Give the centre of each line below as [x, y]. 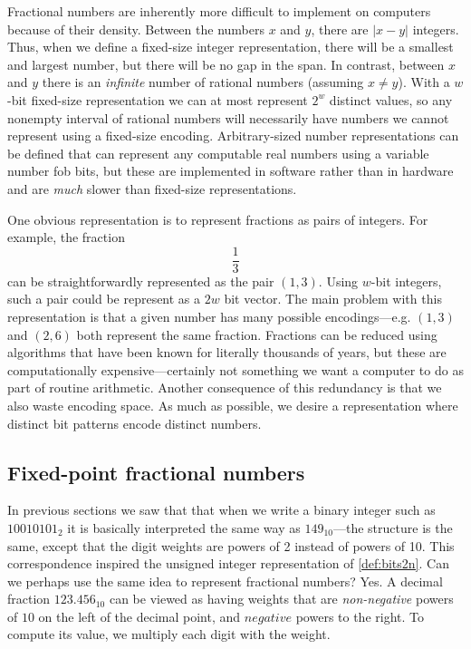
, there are [340, 29]
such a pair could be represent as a [104, 299]
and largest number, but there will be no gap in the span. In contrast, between [226, 64]
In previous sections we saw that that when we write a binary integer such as [221, 510]
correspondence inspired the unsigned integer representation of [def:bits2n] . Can [228, 563]
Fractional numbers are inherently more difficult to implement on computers [219, 11]
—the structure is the [393, 527]
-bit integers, [406, 281]
